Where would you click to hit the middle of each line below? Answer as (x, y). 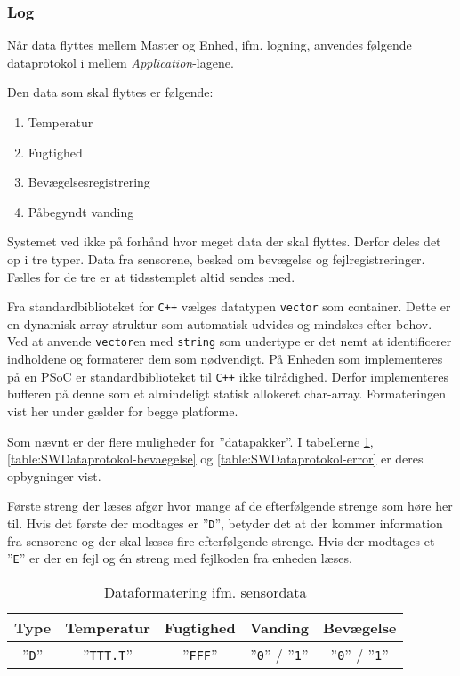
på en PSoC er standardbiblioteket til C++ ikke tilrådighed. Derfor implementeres (228, 376)
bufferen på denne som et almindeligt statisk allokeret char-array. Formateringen (227, 394)
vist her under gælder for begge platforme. (123, 410)
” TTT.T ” (108, 654)
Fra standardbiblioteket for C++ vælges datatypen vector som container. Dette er (229, 306)
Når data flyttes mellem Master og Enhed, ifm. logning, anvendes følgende (210, 45)
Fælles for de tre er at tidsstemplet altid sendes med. (151, 276)
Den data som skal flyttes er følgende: (110, 92)
